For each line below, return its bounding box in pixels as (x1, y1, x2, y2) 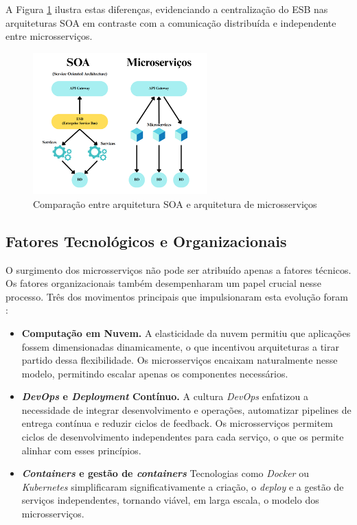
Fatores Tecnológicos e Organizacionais (5, 230, 287, 251)
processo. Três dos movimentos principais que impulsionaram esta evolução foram (5, 289, 348, 303)
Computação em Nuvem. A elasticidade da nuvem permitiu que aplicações (21, 325, 351, 340)
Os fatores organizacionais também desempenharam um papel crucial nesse (5, 276, 321, 290)
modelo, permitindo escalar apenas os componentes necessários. (21, 366, 288, 380)
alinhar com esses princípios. (21, 443, 141, 457)
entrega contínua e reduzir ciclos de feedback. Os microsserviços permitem (21, 416, 334, 430)
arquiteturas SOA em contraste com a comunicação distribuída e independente (5, 15, 336, 30)
